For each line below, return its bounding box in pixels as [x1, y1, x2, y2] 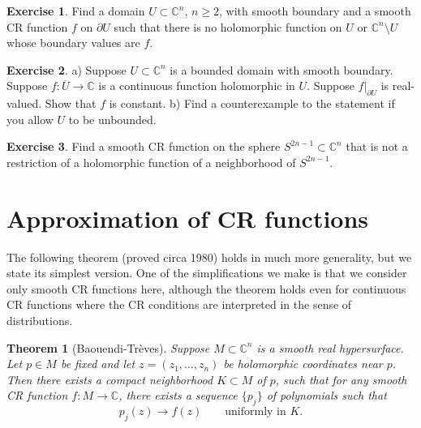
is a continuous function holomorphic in [98, 77, 295, 94]
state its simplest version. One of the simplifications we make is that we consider [6, 264, 407, 281]
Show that [45, 95, 97, 112]
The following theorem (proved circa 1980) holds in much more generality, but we [6, 248, 412, 265]
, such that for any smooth [275, 370, 407, 387]
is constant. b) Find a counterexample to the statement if [109, 95, 395, 112]
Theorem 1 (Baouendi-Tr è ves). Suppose [6, 339, 210, 356]
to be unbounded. [68, 110, 157, 127]
